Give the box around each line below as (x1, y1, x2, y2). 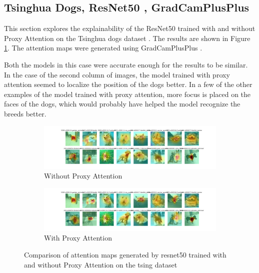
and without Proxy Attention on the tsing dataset (24, 259, 177, 269)
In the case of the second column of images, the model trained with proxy (4, 69, 230, 79)
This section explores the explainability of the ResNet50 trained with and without (4, 23, 255, 33)
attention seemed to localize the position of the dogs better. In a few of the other (4, 79, 252, 89)
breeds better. (4, 108, 46, 118)
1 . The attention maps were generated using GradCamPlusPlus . (4, 42, 202, 53)
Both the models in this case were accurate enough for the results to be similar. (4, 59, 248, 69)
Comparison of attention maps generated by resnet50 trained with (24, 249, 226, 259)
